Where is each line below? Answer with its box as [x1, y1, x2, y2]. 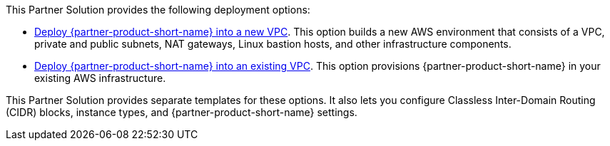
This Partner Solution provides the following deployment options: [6, 4, 310, 16]
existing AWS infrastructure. [34, 72, 166, 84]
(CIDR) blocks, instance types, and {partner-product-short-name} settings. [6, 106, 357, 118]
